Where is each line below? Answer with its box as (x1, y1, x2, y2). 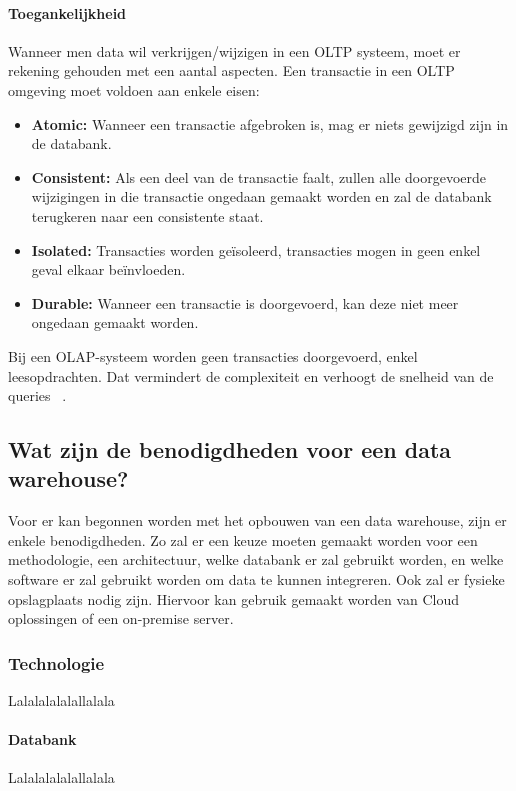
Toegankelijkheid (8, 2, 127, 23)
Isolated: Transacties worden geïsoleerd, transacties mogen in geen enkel (31, 239, 481, 260)
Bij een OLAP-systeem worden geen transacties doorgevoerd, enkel (8, 345, 418, 366)
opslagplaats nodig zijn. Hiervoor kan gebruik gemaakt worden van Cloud (8, 588, 460, 609)
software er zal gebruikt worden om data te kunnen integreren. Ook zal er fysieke (8, 569, 505, 590)
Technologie (8, 650, 105, 675)
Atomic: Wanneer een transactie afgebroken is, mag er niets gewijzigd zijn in (31, 113, 509, 134)
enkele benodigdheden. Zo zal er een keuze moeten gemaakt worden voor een (8, 529, 478, 550)
